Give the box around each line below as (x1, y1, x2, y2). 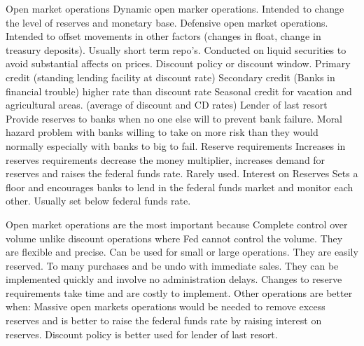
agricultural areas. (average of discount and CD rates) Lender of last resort (6, 97, 328, 112)
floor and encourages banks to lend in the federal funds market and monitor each (6, 179, 353, 194)
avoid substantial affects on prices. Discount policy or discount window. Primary (6, 56, 351, 71)
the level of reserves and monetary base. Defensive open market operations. (6, 15, 328, 29)
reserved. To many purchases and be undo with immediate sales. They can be (6, 258, 339, 272)
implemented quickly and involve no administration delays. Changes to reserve (6, 272, 342, 286)
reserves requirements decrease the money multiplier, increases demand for (6, 152, 325, 167)
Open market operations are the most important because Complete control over (6, 216, 348, 231)
